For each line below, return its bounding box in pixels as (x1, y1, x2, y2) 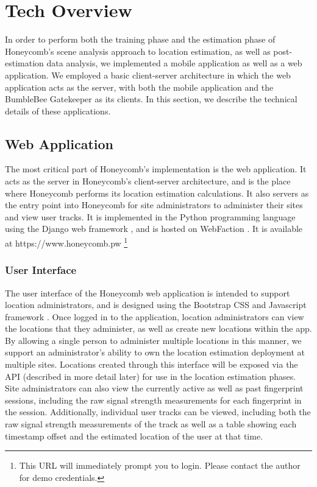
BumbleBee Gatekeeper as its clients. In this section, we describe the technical (5, 93, 297, 105)
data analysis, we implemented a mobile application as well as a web (46, 57, 302, 69)
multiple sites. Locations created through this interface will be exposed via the (5, 358, 298, 371)
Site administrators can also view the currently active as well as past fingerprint (5, 382, 304, 394)
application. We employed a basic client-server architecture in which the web (5, 68, 291, 81)
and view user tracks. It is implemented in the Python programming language (5, 210, 296, 223)
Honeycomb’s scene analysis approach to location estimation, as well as (5, 44, 271, 57)
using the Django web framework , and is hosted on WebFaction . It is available (5, 222, 303, 235)
